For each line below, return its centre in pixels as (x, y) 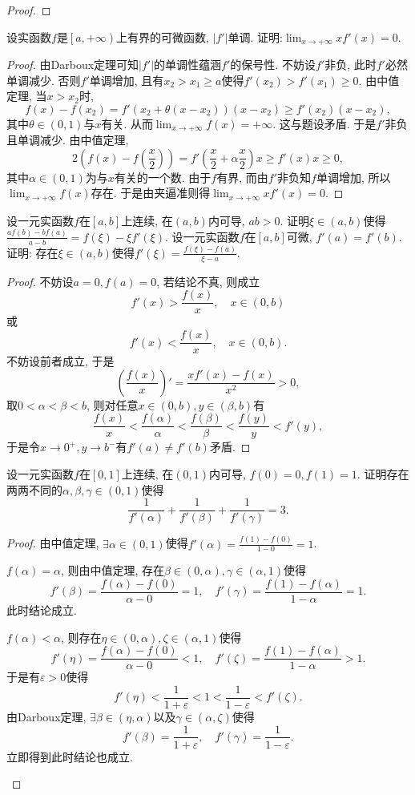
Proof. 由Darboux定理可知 (73, 65)
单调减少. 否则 (44, 80)
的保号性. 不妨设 (273, 65)
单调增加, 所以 (353, 177)
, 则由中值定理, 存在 (113, 570)
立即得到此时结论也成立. (70, 756)
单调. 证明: (256, 36)
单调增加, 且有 (127, 80)
